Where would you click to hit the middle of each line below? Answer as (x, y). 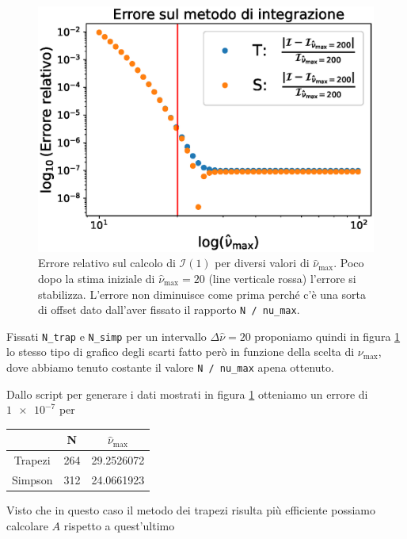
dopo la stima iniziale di (97, 278)
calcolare (27, 525)
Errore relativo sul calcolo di (107, 263)
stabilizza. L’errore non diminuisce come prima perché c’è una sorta (202, 294)
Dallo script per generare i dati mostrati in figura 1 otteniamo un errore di (187, 394)
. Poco (349, 263)
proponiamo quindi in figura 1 (327, 336)
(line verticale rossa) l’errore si (282, 278)
